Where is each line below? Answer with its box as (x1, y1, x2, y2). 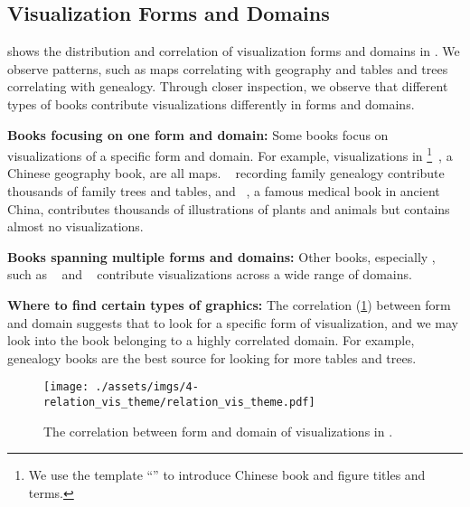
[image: (43, 380, 89, 394)
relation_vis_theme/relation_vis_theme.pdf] (43, 396, 315, 409)
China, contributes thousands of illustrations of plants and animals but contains (7, 199, 450, 218)
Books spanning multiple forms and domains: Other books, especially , (7, 247, 436, 266)
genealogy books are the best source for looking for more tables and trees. (7, 348, 417, 367)
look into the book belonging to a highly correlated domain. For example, (7, 331, 415, 350)
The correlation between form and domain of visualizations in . (43, 421, 393, 440)
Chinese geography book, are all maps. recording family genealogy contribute (7, 164, 445, 183)
